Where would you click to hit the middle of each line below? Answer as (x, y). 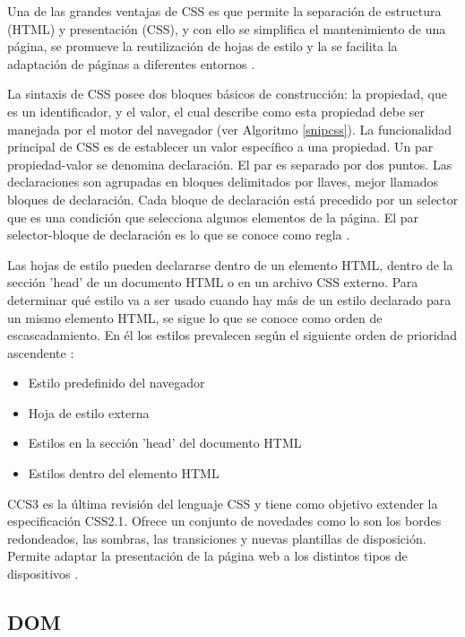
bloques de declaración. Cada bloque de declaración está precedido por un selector (233, 199)
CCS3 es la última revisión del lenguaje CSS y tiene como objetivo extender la (223, 503)
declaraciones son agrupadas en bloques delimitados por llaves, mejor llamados (223, 182)
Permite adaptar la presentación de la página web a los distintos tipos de (207, 556)
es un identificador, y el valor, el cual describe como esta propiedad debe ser (216, 111)
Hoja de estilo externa (89, 412)
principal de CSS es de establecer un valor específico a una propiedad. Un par (220, 147)
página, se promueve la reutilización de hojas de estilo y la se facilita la (202, 46)
